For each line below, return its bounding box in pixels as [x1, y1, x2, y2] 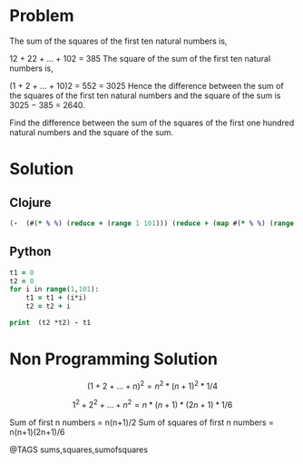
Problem [9, 5, 74, 26]
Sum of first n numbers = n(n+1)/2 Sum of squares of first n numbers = [9, 417, 274, 428]
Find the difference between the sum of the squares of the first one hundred [9, 117, 295, 128]
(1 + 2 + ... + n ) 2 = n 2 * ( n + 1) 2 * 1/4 [86, 379, 219, 391]
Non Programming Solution [9, 349, 218, 370]
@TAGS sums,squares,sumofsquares [9, 444, 148, 455]
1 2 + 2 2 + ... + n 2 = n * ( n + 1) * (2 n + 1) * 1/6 [72, 398, 233, 410]
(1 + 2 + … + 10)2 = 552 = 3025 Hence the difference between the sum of [9, 80, 284, 91]
